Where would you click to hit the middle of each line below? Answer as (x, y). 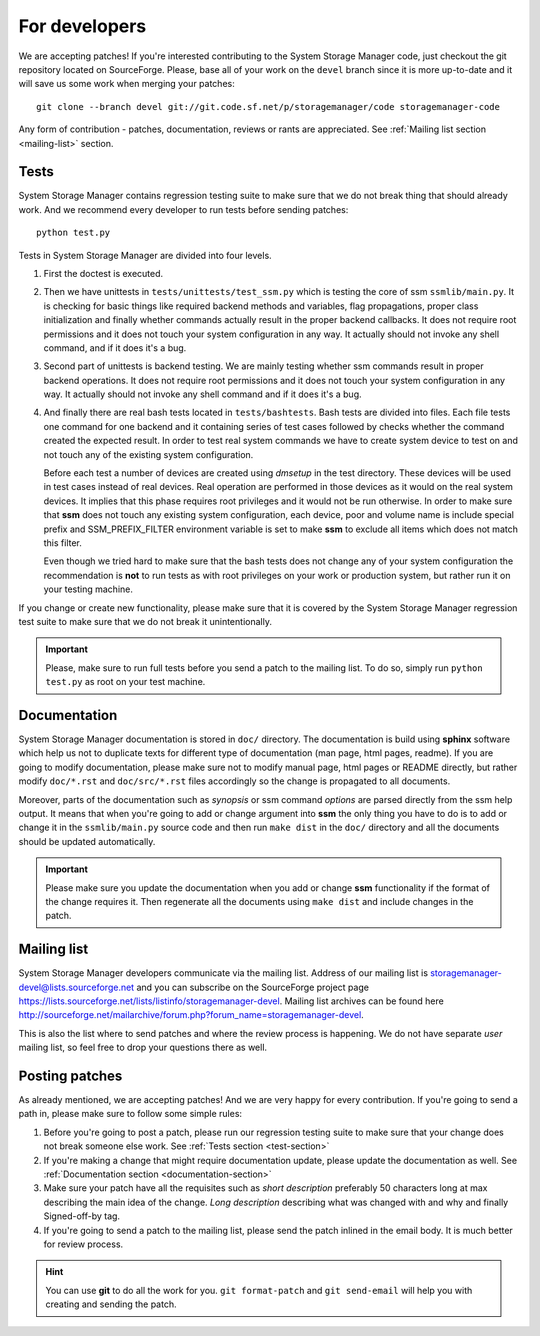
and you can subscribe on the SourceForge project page (253, 987)
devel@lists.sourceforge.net (76, 987)
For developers (82, 26)
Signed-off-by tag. (81, 1216)
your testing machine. (88, 589)
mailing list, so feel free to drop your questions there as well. (143, 1047)
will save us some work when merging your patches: (126, 84)
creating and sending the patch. (111, 1304)
